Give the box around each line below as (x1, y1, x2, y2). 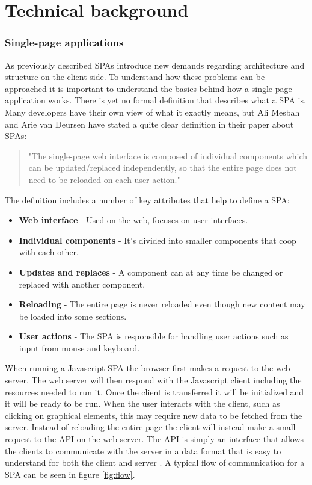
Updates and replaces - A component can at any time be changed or (19, 265, 283, 278)
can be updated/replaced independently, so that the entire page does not (28, 161, 297, 174)
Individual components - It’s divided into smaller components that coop (19, 233, 296, 246)
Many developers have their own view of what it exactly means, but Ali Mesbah (5, 105, 300, 118)
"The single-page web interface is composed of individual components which (28, 149, 308, 162)
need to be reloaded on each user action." (28, 173, 180, 185)
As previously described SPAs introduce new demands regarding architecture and (5, 58, 305, 71)
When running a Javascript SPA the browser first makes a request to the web (5, 362, 290, 374)
